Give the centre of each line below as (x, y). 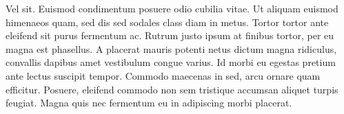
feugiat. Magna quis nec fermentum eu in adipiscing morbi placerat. (149, 103)
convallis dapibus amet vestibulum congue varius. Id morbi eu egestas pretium (171, 62)
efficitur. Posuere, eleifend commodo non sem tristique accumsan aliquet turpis (172, 89)
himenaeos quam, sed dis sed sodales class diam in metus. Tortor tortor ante (167, 22)
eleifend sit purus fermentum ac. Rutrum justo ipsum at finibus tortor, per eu (170, 35)
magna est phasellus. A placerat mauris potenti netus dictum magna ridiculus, (171, 48)
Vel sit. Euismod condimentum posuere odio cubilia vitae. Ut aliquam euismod (172, 8)
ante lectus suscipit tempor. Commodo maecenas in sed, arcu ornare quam (163, 75)
